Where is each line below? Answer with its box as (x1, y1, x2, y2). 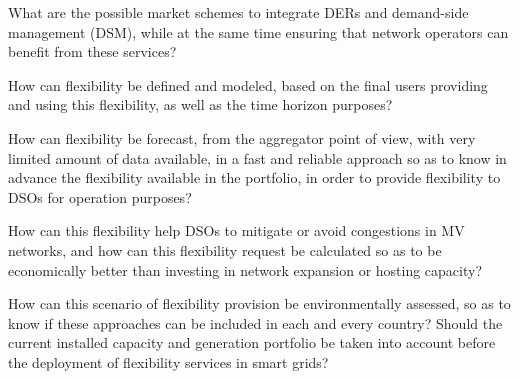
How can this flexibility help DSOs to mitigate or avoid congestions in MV (8, 220, 465, 241)
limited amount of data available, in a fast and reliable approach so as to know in (8, 147, 507, 168)
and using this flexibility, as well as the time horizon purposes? (8, 94, 393, 115)
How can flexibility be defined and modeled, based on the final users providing (8, 74, 488, 95)
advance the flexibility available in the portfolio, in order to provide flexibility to (8, 167, 501, 188)
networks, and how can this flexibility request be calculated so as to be (8, 239, 442, 260)
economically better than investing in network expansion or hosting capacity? (8, 259, 483, 280)
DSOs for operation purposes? (8, 186, 192, 207)
